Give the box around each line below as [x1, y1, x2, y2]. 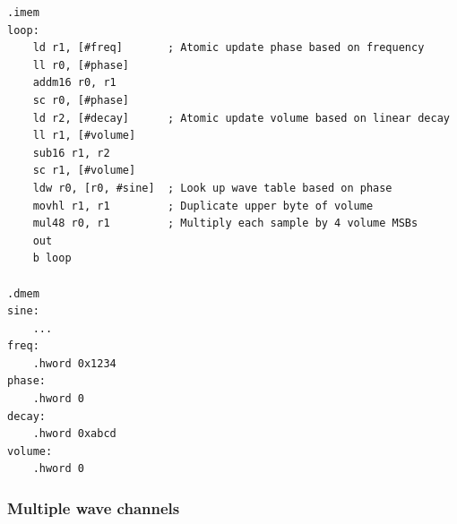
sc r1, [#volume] [32, 164, 136, 177]
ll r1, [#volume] [32, 129, 136, 142]
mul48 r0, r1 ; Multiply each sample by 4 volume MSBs [32, 217, 418, 230]
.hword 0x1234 [32, 356, 116, 370]
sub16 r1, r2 [32, 146, 110, 159]
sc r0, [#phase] [32, 93, 130, 107]
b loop [32, 252, 72, 265]
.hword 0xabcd [32, 427, 116, 441]
